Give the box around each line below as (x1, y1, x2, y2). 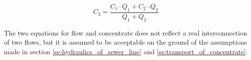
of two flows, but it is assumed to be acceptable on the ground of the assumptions (4, 37, 247, 47)
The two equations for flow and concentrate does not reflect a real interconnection (4, 27, 247, 37)
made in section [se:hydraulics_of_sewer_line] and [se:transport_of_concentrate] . (4, 46, 248, 56)
